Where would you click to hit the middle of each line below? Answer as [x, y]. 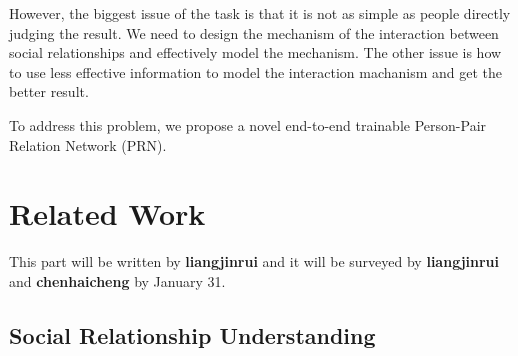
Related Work [107, 213]
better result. [49, 91]
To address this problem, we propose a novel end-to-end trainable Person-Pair [248, 124]
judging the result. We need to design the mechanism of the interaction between [254, 32]
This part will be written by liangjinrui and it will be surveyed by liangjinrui [254, 261]
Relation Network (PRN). [88, 144]
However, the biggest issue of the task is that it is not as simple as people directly [260, 13]
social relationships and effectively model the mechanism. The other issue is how [255, 52]
